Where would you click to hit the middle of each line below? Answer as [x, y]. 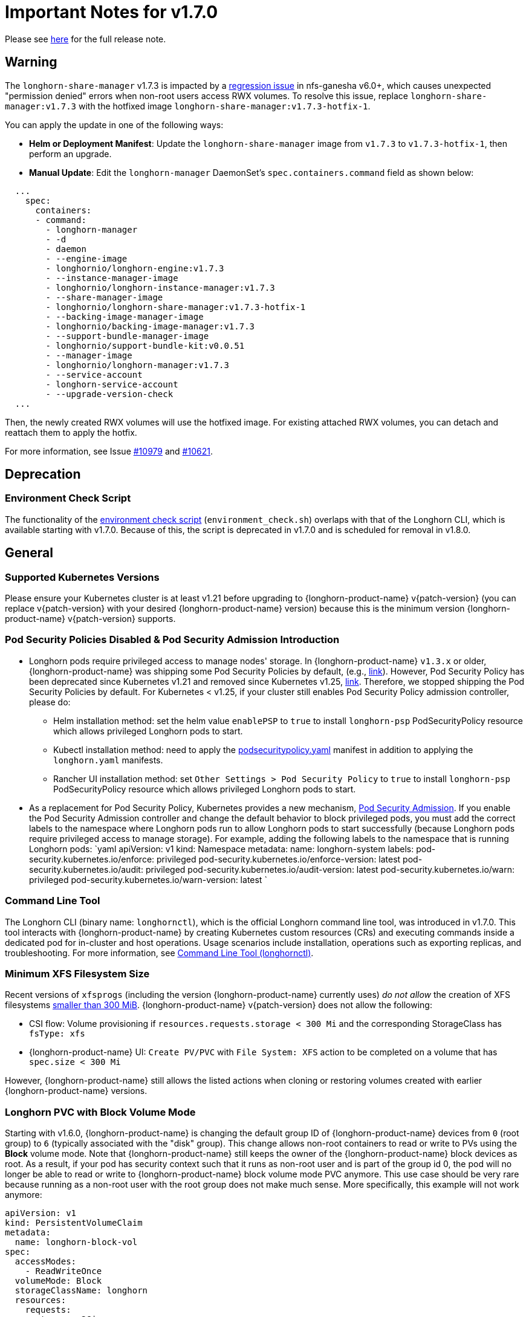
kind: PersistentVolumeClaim [74, 1223]
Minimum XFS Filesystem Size [77, 973]
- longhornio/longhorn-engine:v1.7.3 [135, 268]
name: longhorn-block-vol [76, 1242]
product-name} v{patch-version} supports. [90, 619]
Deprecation [43, 474]
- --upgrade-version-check [109, 394]
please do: [50, 702]
